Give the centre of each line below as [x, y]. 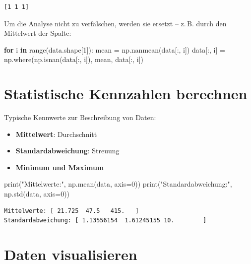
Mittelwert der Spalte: [38, 33]
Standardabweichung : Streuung [67, 151]
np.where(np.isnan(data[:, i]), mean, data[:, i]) [74, 59]
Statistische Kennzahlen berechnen [126, 94]
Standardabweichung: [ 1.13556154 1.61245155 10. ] [105, 221]
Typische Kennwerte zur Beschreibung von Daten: [80, 117]
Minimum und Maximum [60, 167]
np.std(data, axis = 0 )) [37, 194]
